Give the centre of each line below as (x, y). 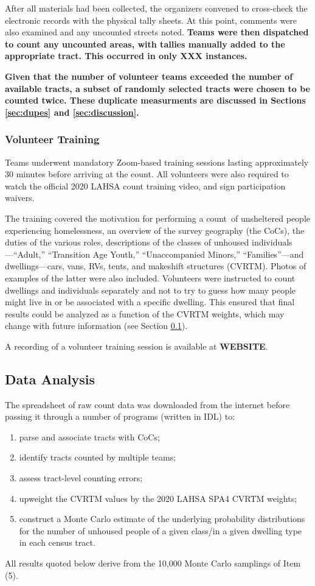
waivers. (20, 198)
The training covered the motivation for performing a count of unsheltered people (158, 218)
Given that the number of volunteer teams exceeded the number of (149, 76)
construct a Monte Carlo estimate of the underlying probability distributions (162, 519)
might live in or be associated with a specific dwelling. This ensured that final (150, 302)
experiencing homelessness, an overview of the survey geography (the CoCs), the (155, 230)
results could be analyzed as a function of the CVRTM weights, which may (145, 313)
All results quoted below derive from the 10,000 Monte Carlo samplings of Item (153, 563)
